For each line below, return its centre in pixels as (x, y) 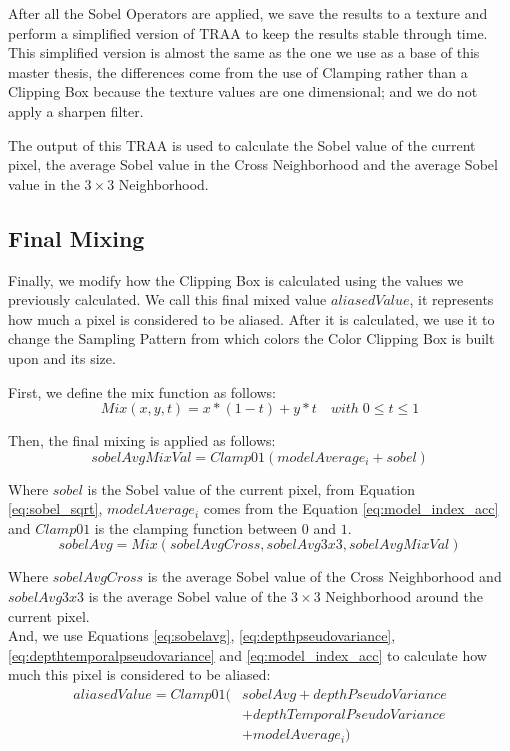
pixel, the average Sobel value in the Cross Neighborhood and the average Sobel (253, 164)
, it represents (451, 299)
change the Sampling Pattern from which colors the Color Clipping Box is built (251, 338)
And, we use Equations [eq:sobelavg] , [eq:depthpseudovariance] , (202, 635)
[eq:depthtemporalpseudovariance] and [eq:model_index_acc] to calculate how (247, 654)
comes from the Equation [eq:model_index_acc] (351, 508)
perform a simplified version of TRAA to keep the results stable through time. (248, 32)
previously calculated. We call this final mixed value (167, 299)
